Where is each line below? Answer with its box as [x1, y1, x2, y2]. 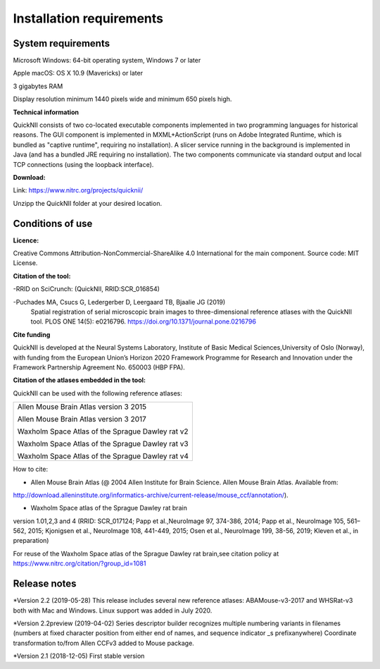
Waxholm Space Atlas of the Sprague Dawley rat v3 [17, 439, 189, 449]
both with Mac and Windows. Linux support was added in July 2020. [13, 606, 213, 615]
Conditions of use [13, 217, 93, 229]
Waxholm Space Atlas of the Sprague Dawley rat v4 [17, 451, 189, 461]
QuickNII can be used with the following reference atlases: [13, 388, 182, 398]
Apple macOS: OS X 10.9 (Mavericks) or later [13, 69, 144, 78]
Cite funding [13, 330, 51, 338]
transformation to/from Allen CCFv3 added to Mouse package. [13, 639, 195, 647]
